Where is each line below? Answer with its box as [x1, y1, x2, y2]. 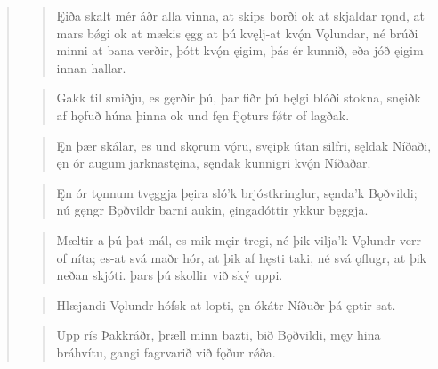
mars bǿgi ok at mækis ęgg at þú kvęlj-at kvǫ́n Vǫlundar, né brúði [56, 23, 418, 42]
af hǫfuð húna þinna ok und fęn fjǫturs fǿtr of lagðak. [56, 105, 350, 124]
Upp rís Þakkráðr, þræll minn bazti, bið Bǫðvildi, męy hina [56, 325, 381, 344]
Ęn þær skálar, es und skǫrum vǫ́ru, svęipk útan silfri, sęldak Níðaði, [56, 135, 432, 154]
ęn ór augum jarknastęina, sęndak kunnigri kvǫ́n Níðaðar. [56, 153, 371, 172]
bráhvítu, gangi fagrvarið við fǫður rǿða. [56, 342, 276, 361]
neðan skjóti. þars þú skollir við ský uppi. [56, 266, 283, 284]
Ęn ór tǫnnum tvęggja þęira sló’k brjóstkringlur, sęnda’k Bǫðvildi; [56, 183, 418, 201]
